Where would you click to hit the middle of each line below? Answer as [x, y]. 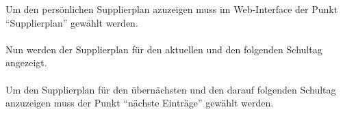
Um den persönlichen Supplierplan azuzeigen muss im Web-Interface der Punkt [172, 9]
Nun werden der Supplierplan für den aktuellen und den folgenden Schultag [164, 49]
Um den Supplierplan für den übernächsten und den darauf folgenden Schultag [171, 89]
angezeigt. [26, 62]
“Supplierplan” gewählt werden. [72, 22]
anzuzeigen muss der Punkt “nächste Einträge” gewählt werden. [140, 103]
